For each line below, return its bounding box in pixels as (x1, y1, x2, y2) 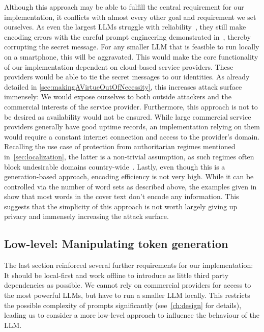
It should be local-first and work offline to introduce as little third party (4, 269, 229, 280)
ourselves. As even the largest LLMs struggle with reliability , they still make (4, 21, 246, 32)
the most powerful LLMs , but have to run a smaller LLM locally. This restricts (4, 290, 250, 300)
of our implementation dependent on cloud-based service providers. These (4, 61, 233, 72)
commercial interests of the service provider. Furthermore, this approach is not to (4, 101, 258, 112)
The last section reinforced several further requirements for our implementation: (4, 260, 253, 270)
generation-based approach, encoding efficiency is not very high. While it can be (4, 171, 254, 182)
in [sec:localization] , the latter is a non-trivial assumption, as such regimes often (4, 151, 254, 161)
